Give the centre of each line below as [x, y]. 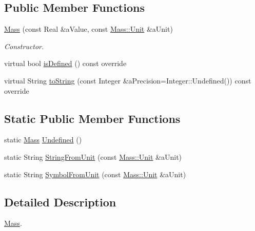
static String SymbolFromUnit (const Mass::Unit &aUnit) [95, 174]
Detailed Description [60, 202]
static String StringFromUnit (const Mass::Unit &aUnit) [93, 156]
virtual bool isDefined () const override [65, 63]
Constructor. [24, 46]
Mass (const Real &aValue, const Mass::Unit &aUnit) [89, 29]
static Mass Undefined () [43, 140]
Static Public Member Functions [92, 118]
